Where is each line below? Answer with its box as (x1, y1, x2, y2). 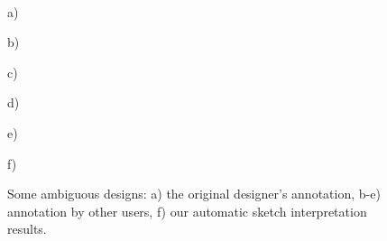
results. (7, 219, 47, 238)
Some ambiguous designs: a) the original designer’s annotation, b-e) (7, 184, 381, 203)
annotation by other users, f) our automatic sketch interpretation (7, 201, 367, 220)
